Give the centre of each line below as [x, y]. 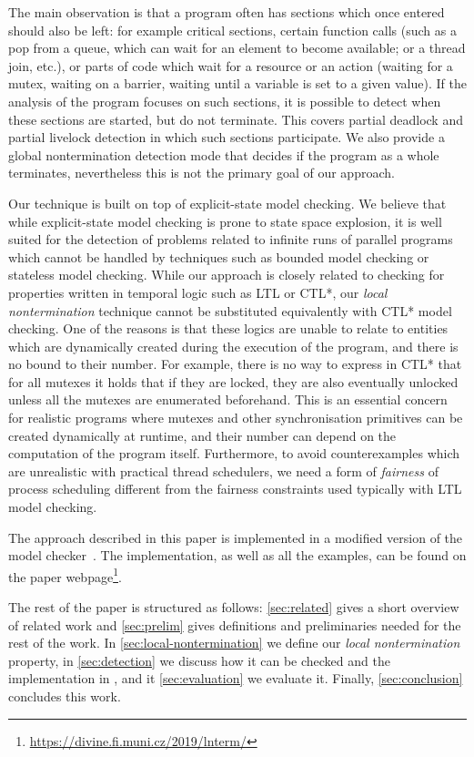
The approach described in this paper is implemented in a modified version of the [236, 537]
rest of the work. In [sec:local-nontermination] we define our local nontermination [234, 643]
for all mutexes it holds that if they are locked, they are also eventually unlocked [233, 381]
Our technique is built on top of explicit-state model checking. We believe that [227, 203]
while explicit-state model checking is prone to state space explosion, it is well [225, 221]
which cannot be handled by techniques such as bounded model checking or [219, 256]
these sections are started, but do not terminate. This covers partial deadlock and [236, 119]
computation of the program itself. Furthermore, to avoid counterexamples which [234, 453]
